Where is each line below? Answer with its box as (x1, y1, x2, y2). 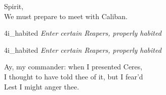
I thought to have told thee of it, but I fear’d (4, 71, 143, 81)
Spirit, (4, 1, 24, 11)
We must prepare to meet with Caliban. (4, 11, 128, 21)
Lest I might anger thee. (4, 81, 79, 91)
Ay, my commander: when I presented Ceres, (4, 61, 143, 72)
